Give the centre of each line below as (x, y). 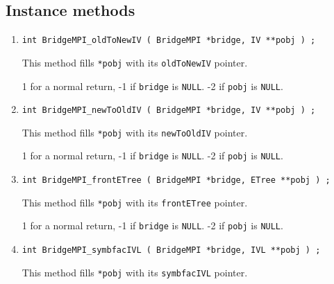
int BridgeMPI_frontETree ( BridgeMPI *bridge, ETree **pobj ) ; (176, 180)
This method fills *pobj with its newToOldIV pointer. (135, 132)
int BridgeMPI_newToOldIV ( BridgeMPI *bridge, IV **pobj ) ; (169, 110)
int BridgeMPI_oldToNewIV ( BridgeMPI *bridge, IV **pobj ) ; (169, 41)
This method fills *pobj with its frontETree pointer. (135, 202)
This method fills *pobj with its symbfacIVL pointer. (135, 272)
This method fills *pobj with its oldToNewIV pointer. (135, 62)
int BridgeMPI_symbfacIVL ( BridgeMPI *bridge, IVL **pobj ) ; (171, 250)
